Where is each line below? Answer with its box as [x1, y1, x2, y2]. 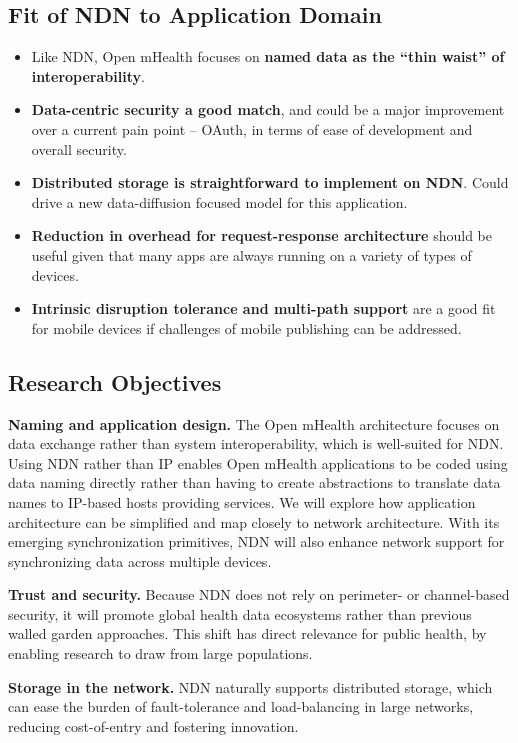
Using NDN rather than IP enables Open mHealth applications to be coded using [8, 452, 508, 473]
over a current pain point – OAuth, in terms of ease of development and [31, 118, 473, 139]
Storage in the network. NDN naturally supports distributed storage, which [8, 676, 493, 697]
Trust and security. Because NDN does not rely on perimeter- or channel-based [8, 584, 510, 605]
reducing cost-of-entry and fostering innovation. [8, 715, 299, 736]
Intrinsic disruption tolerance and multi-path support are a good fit [31, 298, 496, 319]
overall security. [31, 138, 127, 159]
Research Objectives [8, 366, 222, 397]
